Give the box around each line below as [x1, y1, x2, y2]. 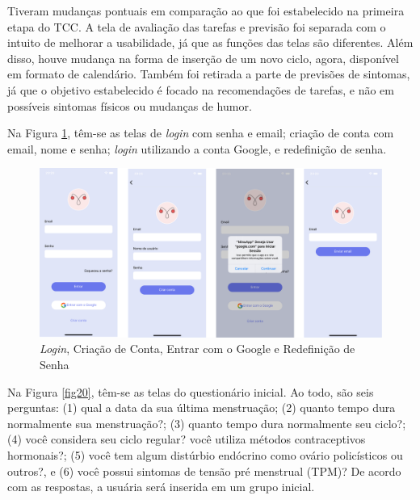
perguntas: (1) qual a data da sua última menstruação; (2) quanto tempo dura [7, 399, 396, 416]
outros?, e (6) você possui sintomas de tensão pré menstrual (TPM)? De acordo [7, 462, 401, 479]
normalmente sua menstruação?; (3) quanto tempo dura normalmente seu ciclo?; [7, 414, 406, 431]
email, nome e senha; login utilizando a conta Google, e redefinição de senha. [7, 140, 387, 157]
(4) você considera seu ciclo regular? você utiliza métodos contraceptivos [7, 431, 366, 447]
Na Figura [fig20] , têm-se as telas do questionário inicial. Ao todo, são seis [7, 383, 374, 400]
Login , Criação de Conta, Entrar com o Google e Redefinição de [40, 340, 355, 357]
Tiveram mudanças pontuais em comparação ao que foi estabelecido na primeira [7, 2, 405, 19]
